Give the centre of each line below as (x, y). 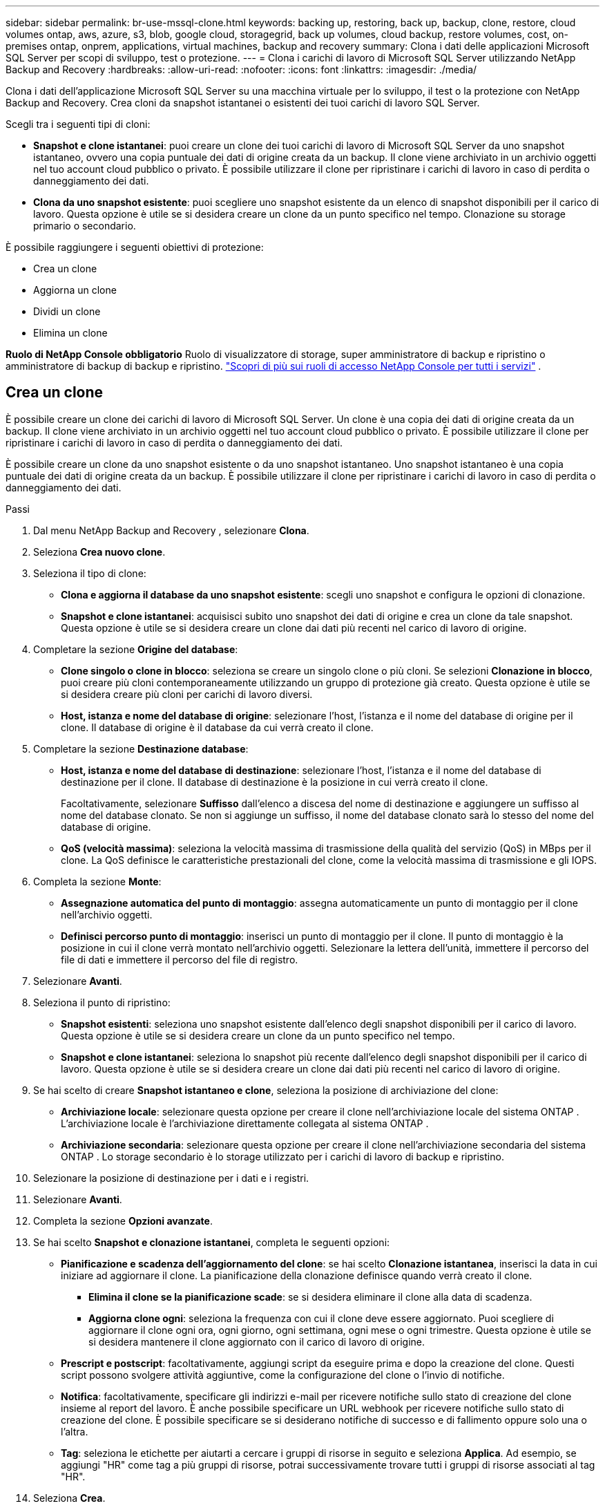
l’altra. (75, 1431)
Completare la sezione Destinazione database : (141, 748)
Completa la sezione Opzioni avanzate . (123, 1220)
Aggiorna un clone (75, 290)
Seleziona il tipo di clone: (90, 573)
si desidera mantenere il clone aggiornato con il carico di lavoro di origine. (257, 1341)
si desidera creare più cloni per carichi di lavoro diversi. (187, 694)
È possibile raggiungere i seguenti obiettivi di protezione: (135, 247)
